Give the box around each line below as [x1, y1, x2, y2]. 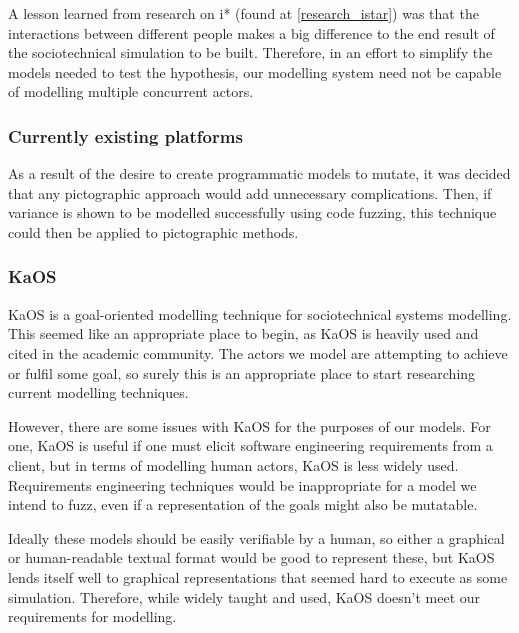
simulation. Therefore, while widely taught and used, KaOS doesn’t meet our [8, 586, 481, 607]
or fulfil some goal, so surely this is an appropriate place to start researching [8, 362, 476, 383]
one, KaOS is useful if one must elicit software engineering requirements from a [8, 435, 493, 456]
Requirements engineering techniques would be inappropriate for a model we [8, 474, 477, 495]
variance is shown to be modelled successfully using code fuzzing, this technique [8, 202, 497, 223]
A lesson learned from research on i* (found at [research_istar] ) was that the [8, 3, 479, 23]
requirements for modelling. [8, 606, 177, 627]
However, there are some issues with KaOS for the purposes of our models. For [8, 415, 491, 436]
